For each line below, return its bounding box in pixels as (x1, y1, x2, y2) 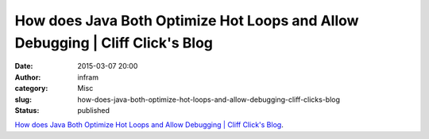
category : (14, 84, 48, 93)
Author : (14, 72, 41, 82)
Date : (14, 62, 33, 71)
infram (77, 72, 99, 82)
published (77, 105, 110, 115)
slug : (14, 95, 32, 104)
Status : (14, 105, 40, 115)
